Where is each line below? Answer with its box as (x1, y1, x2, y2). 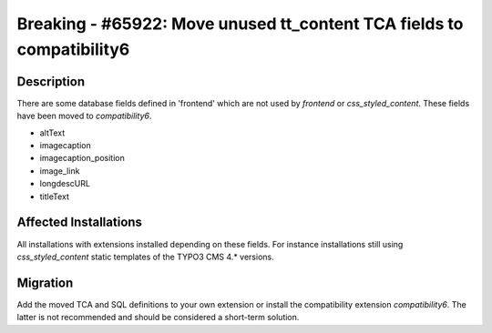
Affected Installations (16, 215, 143, 230)
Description (16, 74, 86, 89)
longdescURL (39, 178, 91, 189)
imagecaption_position (39, 153, 125, 164)
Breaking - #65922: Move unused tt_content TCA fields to (16, 14, 464, 34)
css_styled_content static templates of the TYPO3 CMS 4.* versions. (16, 251, 274, 262)
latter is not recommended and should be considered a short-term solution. (16, 312, 300, 323)
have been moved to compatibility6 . (16, 110, 152, 122)
